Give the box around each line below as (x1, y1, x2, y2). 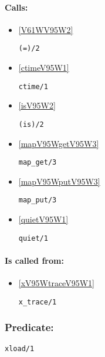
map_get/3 (18, 158, 57, 167)
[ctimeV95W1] (18, 61, 69, 74)
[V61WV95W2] (18, 23, 73, 35)
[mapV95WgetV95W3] (18, 137, 99, 149)
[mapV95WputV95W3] (18, 175, 100, 187)
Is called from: (5, 254, 64, 266)
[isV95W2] (18, 99, 56, 112)
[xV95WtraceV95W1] (18, 277, 94, 289)
